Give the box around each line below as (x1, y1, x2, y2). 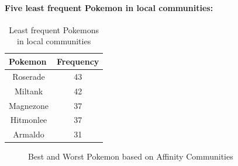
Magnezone (9, 99, 49, 111)
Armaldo (13, 128, 44, 140)
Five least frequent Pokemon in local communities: (5, 1, 213, 13)
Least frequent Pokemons (9, 23, 99, 36)
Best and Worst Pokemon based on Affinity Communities (28, 150, 233, 163)
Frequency (57, 55, 99, 67)
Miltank (14, 84, 43, 97)
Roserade (12, 70, 45, 82)
